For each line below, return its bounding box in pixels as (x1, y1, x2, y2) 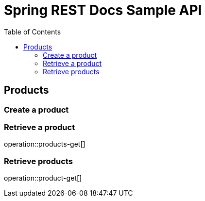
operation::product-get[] (4, 174, 82, 183)
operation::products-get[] (4, 140, 85, 149)
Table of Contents (4, 27, 61, 36)
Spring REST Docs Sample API (4, 2, 202, 18)
